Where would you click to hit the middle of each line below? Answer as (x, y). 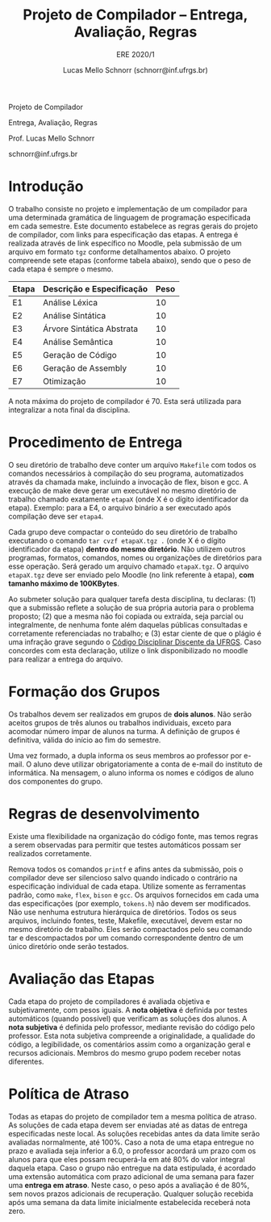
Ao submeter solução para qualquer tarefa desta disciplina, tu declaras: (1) (132, 598)
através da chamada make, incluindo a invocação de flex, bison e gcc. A (128, 481)
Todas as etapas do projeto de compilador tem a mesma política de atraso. (133, 1116)
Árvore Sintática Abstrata (91, 329)
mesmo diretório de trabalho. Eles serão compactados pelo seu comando (130, 929)
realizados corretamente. (50, 853)
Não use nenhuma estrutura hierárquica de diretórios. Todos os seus (123, 912)
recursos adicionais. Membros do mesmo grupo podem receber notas (125, 1052)
